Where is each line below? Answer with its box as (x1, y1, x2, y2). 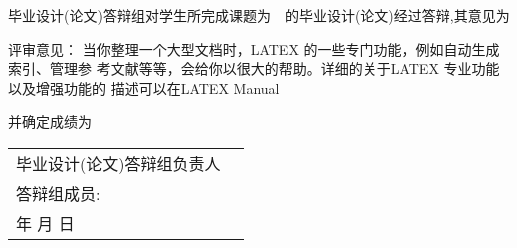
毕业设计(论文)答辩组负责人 (16, 151, 221, 175)
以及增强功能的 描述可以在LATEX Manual (8, 77, 280, 98)
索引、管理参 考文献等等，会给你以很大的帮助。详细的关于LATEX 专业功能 (8, 58, 500, 79)
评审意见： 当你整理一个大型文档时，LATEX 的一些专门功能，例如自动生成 (8, 38, 500, 59)
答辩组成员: (16, 181, 101, 205)
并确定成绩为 (8, 111, 92, 132)
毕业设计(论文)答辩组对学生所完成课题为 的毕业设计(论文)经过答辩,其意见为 (8, 5, 510, 25)
